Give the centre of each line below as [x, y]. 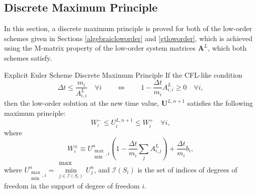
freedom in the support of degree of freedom [72, 185]
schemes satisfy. [28, 57]
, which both [227, 48]
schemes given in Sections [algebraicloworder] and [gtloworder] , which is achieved [128, 38]
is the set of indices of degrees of [187, 169]
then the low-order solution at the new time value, [82, 103]
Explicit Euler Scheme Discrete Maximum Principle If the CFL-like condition [123, 74]
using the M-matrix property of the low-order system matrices [100, 48]
